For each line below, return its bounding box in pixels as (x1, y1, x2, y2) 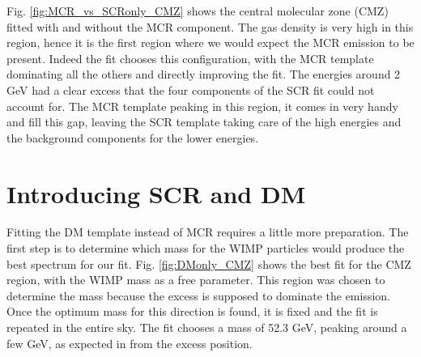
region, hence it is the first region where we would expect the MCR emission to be (6, 34, 415, 51)
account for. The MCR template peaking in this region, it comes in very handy (6, 97, 398, 114)
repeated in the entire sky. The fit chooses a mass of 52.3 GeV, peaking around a (6, 319, 407, 336)
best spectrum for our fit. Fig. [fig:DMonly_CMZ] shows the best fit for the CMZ (6, 255, 411, 272)
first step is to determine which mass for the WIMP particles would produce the (6, 240, 405, 257)
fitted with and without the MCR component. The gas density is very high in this (6, 18, 414, 35)
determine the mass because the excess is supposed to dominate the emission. (6, 287, 390, 304)
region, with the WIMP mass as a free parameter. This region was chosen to (6, 271, 385, 288)
